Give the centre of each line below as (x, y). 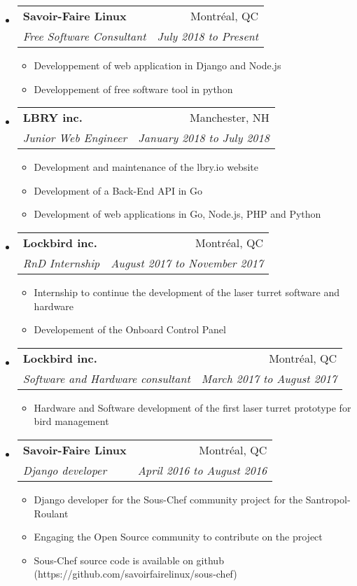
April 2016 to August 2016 (202, 470)
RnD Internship (61, 263)
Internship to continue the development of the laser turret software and (187, 292)
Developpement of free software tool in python (133, 89)
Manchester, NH (229, 118)
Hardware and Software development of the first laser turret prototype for (192, 407)
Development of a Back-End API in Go (118, 190)
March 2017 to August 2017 (269, 378)
